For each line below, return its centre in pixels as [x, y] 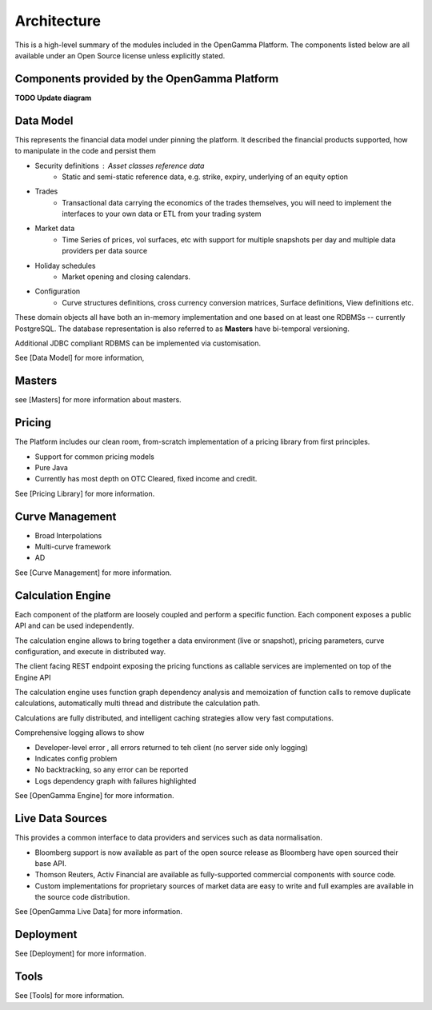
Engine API [33, 677]
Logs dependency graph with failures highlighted [116, 780]
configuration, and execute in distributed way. [90, 651]
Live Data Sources [61, 818]
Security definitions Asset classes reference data [120, 166]
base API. [51, 863]
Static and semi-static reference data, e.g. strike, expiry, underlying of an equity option [205, 177]
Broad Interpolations [68, 535]
